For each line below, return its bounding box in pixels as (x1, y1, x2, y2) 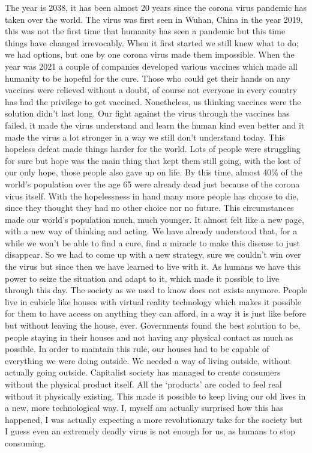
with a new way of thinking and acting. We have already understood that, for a (5, 225, 298, 237)
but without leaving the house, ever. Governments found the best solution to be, (5, 319, 301, 332)
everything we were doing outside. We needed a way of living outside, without (5, 354, 292, 366)
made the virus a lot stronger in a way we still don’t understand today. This (5, 130, 285, 143)
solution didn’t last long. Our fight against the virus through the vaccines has (5, 107, 290, 120)
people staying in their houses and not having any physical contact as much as (5, 330, 293, 343)
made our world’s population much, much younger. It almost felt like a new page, (5, 213, 304, 225)
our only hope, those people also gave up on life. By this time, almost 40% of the (5, 166, 302, 178)
